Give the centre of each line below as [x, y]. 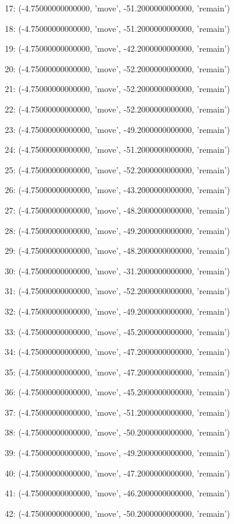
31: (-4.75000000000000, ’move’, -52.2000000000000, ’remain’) [118, 291]
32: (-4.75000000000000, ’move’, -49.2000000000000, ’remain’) [118, 311]
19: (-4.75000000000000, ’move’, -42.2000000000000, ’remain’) [118, 48]
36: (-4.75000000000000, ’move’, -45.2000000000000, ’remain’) [118, 392]
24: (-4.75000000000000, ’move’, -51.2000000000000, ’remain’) [118, 149]
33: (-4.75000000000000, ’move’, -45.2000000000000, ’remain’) [118, 331]
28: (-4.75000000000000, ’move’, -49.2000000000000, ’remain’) [118, 230]
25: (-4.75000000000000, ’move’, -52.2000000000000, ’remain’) [118, 169]
